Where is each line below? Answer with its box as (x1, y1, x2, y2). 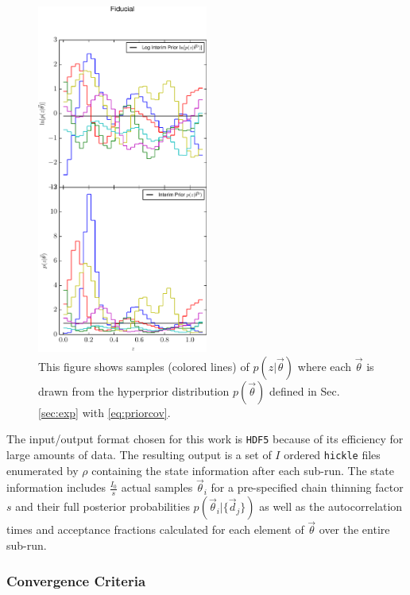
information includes (6, 479, 106, 496)
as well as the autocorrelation (259, 498, 403, 515)
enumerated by (6, 462, 79, 478)
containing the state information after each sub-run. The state (91, 462, 394, 478)
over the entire (319, 521, 390, 538)
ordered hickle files (284, 446, 381, 462)
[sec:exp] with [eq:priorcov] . (38, 404, 171, 420)
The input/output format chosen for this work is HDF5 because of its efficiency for (6, 431, 404, 447)
